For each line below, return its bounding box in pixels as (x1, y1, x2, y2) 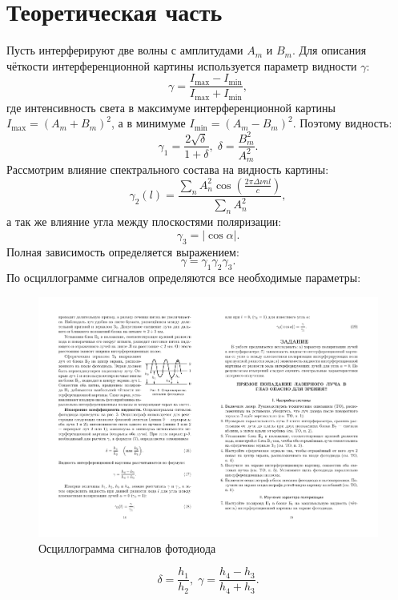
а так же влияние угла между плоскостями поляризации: (6, 213, 282, 230)
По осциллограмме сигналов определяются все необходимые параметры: (6, 268, 361, 285)
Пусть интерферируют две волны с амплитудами (6, 42, 243, 58)
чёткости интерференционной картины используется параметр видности (6, 57, 357, 74)
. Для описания (291, 42, 367, 58)
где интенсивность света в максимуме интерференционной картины (6, 99, 336, 115)
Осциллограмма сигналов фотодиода (38, 539, 216, 556)
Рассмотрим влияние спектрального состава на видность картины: (6, 161, 329, 178)
